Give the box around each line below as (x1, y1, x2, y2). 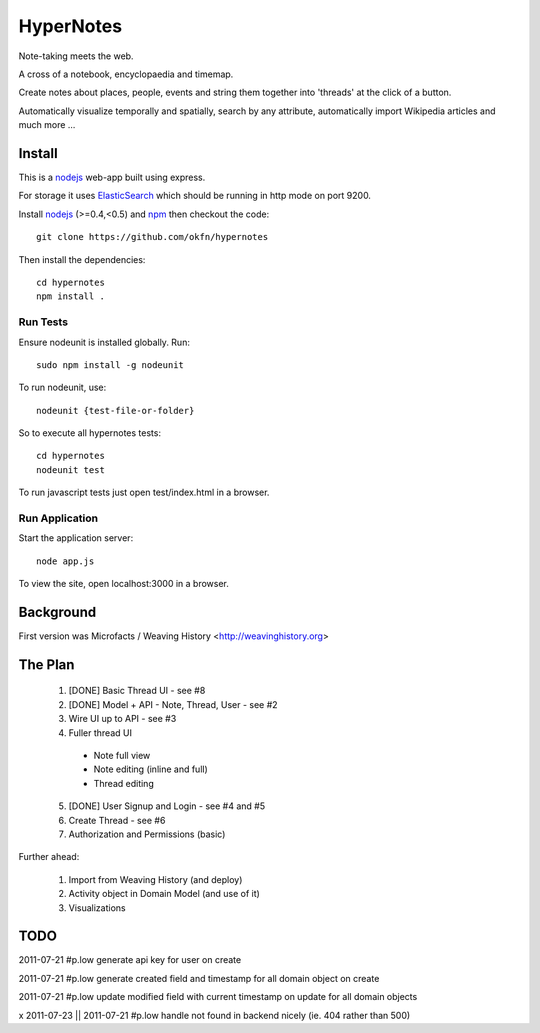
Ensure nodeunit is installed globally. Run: (18, 336, 190, 348)
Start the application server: (18, 532, 134, 544)
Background (18, 603, 97, 620)
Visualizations (68, 901, 126, 914)
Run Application (18, 511, 99, 525)
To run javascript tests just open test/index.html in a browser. (18, 486, 270, 499)
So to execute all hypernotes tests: (18, 427, 162, 439)
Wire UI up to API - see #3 (68, 713, 177, 725)
